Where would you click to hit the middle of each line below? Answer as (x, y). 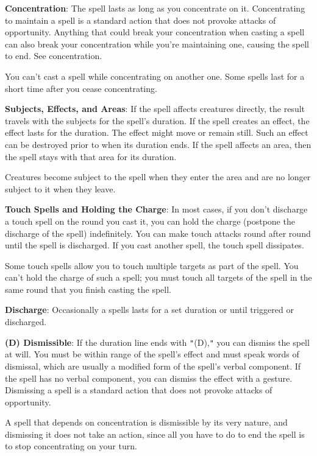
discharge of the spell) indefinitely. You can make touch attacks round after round (158, 233)
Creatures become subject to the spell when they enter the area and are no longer (158, 177)
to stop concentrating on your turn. (71, 446)
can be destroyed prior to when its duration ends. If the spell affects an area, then (158, 144)
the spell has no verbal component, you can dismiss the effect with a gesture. (149, 378)
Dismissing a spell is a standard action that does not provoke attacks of (139, 390)
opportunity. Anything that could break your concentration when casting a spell (155, 32)
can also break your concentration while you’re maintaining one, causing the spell (157, 44)
